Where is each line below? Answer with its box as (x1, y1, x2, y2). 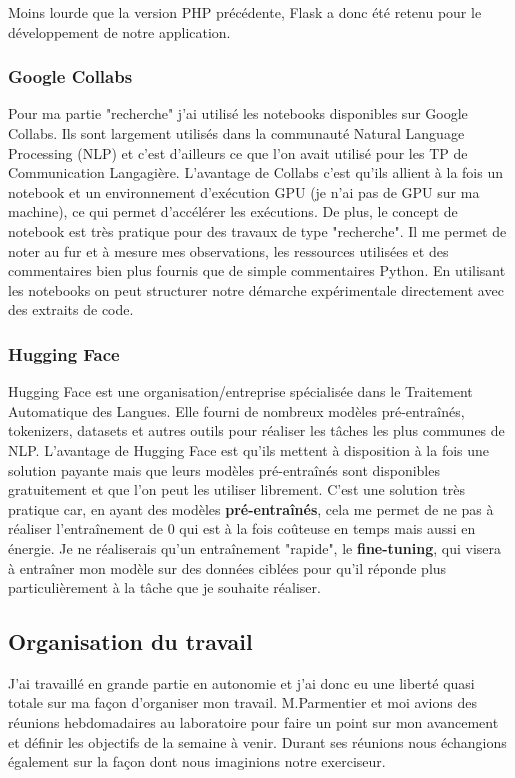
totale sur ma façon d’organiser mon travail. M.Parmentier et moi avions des (8, 692, 477, 713)
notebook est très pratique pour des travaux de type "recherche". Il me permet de (8, 220, 507, 241)
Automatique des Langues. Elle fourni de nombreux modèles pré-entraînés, (8, 400, 465, 421)
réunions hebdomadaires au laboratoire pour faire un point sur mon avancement (8, 712, 499, 733)
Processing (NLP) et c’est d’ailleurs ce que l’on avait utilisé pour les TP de (8, 142, 468, 163)
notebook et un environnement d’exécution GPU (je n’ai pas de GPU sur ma (8, 181, 480, 202)
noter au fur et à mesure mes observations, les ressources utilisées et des (8, 240, 449, 261)
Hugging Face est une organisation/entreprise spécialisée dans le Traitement (8, 381, 473, 402)
